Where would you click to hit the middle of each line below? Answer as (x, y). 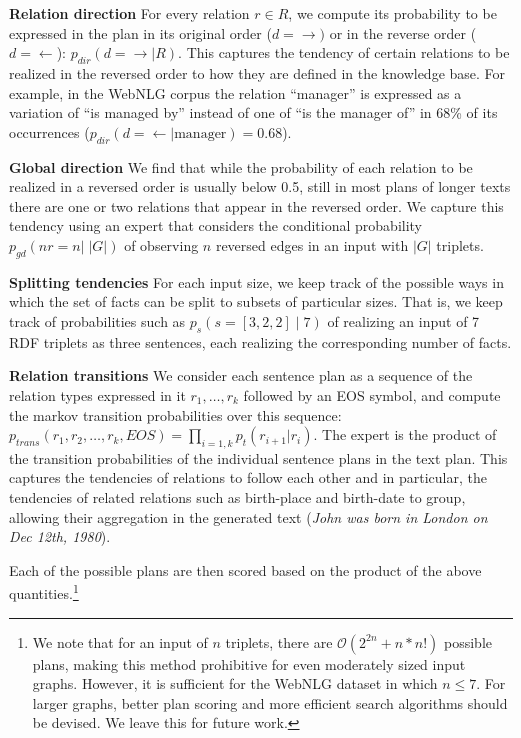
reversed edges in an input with (312, 244)
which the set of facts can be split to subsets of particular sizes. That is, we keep (256, 301)
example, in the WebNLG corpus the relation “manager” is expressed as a (235, 92)
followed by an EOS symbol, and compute (372, 394)
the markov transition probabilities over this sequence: (175, 414)
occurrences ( (49, 131)
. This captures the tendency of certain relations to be (344, 52)
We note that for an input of (120, 641)
